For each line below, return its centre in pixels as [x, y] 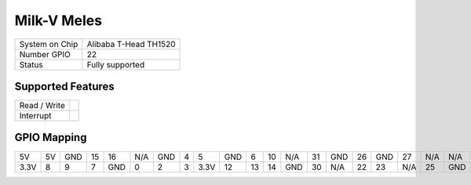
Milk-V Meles [58, 20]
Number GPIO [45, 54]
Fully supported [116, 64]
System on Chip [49, 44]
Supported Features [65, 86]
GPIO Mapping [51, 138]
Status [31, 64]
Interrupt [35, 116]
